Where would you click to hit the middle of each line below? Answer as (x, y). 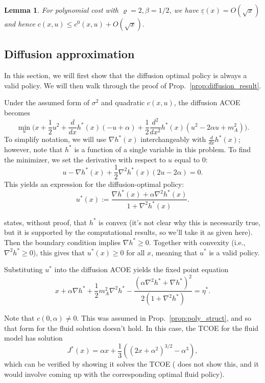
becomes (17, 112)
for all (136, 252)
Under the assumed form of (47, 102)
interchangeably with (173, 139)
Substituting (23, 269)
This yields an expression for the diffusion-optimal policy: (94, 184)
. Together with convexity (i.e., (197, 242)
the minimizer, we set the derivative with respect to (85, 159)
